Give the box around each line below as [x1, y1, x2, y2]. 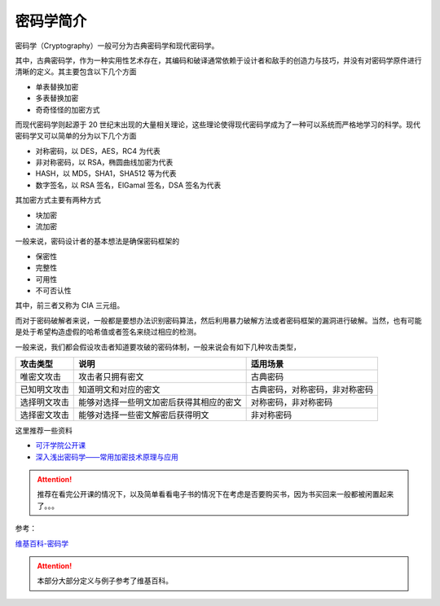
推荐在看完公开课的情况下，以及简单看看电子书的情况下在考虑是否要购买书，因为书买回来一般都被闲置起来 [37, 490, 394, 499]
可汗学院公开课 [35, 441, 86, 450]
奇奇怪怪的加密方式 [35, 104, 100, 114]
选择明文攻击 [20, 396, 69, 407]
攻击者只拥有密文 [78, 371, 144, 382]
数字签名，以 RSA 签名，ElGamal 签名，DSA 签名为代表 [35, 180, 222, 190]
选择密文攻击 [20, 409, 69, 420]
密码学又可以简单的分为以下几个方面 [15, 131, 137, 141]
